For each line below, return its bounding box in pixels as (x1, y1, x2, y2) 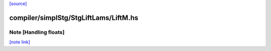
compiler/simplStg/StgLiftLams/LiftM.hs (9, 13, 139, 22)
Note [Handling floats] (9, 29, 65, 36)
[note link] (9, 39, 31, 45)
